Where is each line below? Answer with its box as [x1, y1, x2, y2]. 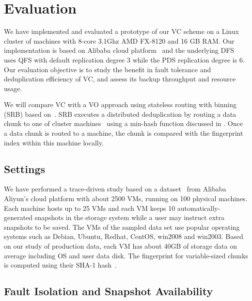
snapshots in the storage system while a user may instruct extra [34, 212, 224, 222]
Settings [4, 161, 45, 176]
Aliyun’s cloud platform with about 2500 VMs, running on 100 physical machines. [4, 193, 248, 204]
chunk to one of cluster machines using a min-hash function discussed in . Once [4, 118, 243, 128]
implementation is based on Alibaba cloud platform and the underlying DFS [4, 45, 235, 55]
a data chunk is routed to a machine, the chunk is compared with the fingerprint [4, 128, 243, 138]
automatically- [177, 203, 220, 213]
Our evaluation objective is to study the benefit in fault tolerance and [4, 64, 211, 74]
